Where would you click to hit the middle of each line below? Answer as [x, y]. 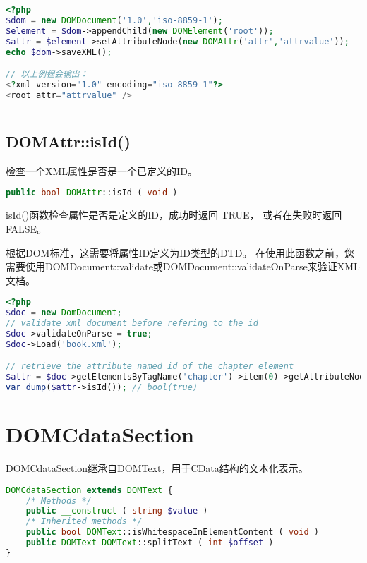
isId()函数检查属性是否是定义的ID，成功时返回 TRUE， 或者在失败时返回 [174, 215]
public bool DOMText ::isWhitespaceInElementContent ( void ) [172, 532]
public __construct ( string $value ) [117, 511]
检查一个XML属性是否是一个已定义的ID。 [102, 170]
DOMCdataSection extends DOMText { [89, 490]
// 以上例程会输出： [47, 74]
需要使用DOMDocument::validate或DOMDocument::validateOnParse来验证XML [183, 266]
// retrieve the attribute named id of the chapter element [150, 367]
